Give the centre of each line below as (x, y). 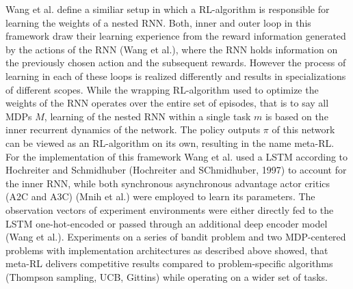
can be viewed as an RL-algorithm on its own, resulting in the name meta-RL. (170, 142)
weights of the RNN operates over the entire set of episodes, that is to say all (167, 103)
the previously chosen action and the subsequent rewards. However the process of (176, 63)
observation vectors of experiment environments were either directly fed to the (170, 209)
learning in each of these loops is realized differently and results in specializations (176, 75)
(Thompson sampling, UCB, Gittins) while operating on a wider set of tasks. (167, 276)
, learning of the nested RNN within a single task (147, 116)
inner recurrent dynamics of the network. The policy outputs (133, 129)
